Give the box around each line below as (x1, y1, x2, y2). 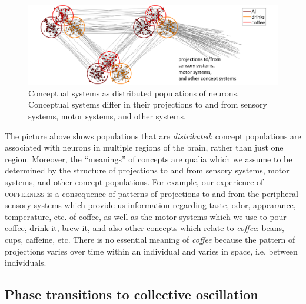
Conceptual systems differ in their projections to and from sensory (28, 98, 267, 111)
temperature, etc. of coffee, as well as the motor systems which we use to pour (5, 210, 287, 222)
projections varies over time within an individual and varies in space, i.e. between (5, 245, 298, 257)
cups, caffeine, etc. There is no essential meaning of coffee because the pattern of (5, 233, 295, 245)
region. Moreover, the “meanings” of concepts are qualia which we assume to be (5, 152, 292, 165)
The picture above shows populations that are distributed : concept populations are (5, 129, 301, 142)
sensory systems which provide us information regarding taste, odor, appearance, (5, 199, 296, 211)
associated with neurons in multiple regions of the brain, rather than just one (5, 141, 284, 153)
